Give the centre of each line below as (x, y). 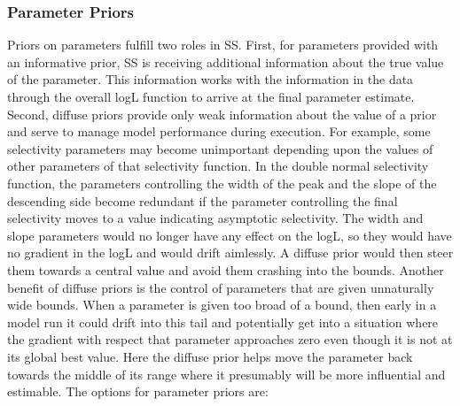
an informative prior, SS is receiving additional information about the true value (226, 61)
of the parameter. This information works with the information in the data (211, 79)
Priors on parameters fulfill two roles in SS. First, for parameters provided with (223, 45)
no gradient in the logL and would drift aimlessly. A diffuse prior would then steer (230, 253)
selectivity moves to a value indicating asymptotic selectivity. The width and (215, 218)
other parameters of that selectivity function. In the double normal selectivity (218, 166)
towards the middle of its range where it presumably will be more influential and (226, 374)
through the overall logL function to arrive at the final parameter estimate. (211, 96)
